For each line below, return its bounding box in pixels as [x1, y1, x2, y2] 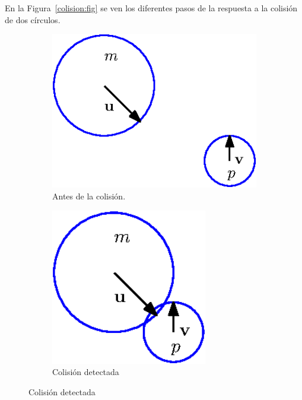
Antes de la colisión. [52, 189, 126, 202]
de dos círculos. [5, 13, 61, 26]
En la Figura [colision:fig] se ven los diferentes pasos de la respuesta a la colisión [5, 2, 298, 14]
